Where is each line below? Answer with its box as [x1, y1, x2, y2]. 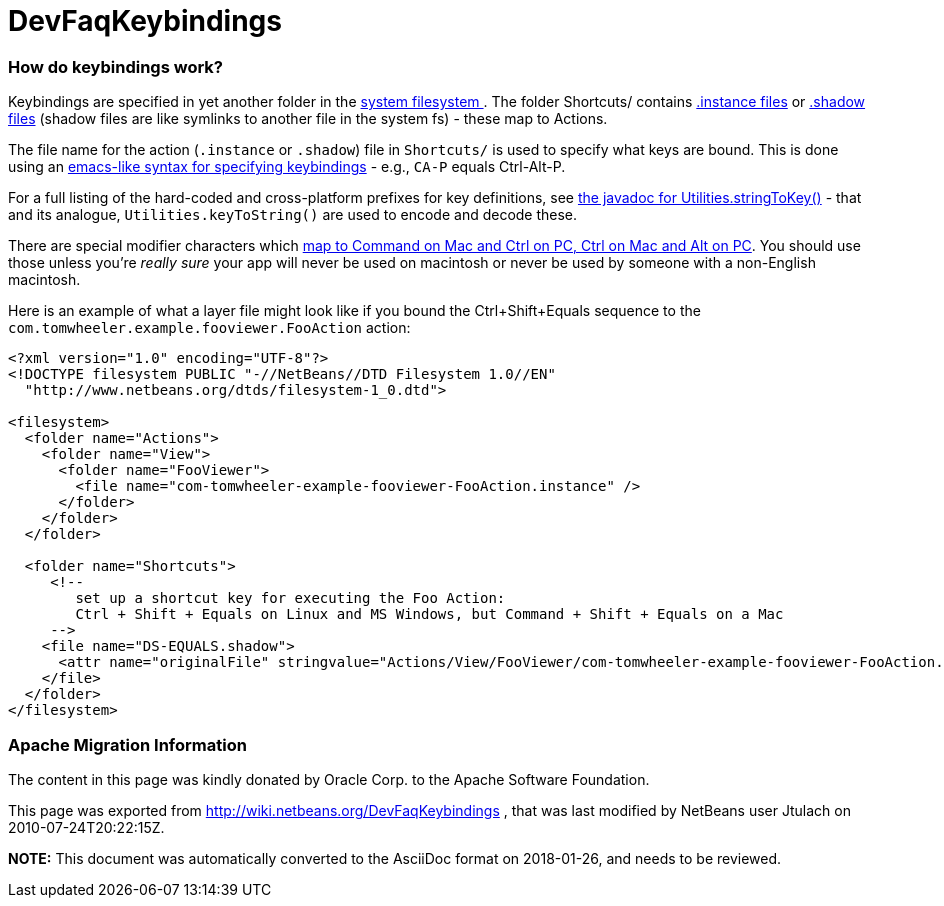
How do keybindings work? [8, 56, 224, 77]
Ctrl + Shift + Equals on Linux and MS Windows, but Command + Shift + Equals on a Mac [75, 606, 784, 623]
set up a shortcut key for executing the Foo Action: [75, 590, 506, 607]
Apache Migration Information [8, 734, 247, 755]
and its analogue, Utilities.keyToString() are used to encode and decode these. [8, 206, 578, 224]
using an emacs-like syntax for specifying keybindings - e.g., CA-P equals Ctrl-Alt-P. [8, 158, 566, 176]
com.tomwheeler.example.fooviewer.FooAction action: [8, 319, 411, 337]
